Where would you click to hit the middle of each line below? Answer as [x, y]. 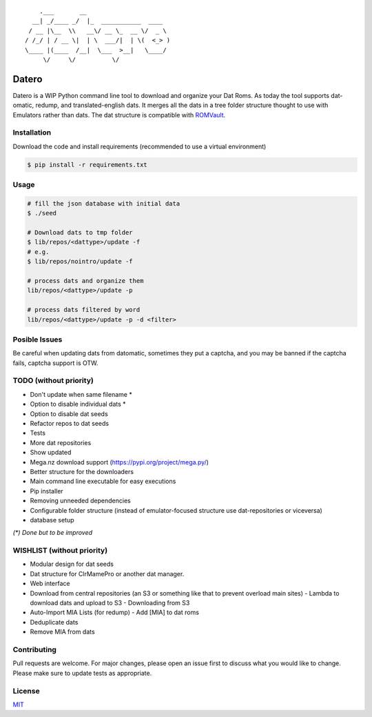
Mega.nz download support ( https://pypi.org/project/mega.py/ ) [120, 462]
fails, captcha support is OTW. [55, 363]
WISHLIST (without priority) [60, 551]
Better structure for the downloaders [82, 471]
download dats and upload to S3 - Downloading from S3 [110, 603]
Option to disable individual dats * [78, 404]
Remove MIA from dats [63, 632]
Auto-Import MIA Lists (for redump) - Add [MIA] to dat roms [115, 612]
